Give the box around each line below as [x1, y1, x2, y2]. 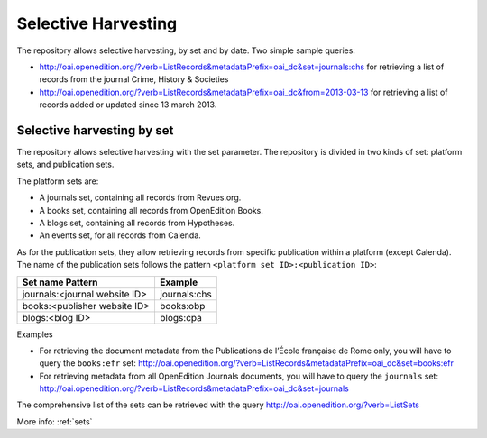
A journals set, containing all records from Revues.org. [39, 192, 242, 203]
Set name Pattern [22, 276, 98, 288]
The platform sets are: [16, 176, 99, 187]
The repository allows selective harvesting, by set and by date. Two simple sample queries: [16, 45, 356, 56]
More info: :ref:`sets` [16, 415, 93, 427]
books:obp [159, 299, 206, 312]
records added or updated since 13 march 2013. [39, 99, 217, 110]
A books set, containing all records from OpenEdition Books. [39, 205, 263, 215]
